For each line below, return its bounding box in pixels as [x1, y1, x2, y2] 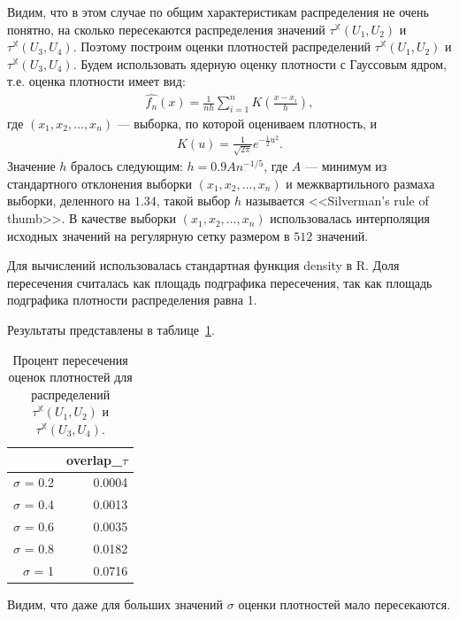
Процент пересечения [12, 350, 128, 368]
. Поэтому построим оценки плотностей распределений [73, 37, 371, 56]
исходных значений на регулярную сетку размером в [7, 226, 290, 244]
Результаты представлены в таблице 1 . [7, 321, 215, 339]
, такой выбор [156, 191, 231, 210]
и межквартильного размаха [286, 174, 435, 192]
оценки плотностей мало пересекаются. [238, 594, 451, 613]
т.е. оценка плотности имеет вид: [7, 72, 186, 90]
